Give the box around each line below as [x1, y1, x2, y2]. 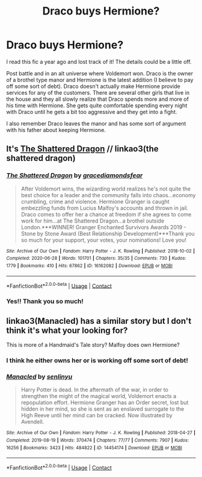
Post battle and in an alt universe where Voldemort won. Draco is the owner [6, 69, 194, 77]
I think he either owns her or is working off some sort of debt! [6, 356, 188, 364]
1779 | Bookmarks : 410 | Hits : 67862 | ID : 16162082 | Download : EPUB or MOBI [6, 262, 173, 269]
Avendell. [20, 418, 44, 426]
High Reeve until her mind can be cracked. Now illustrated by [20, 412, 173, 419]
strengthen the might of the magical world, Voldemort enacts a [20, 393, 177, 400]
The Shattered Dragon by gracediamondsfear [6, 171, 143, 180]
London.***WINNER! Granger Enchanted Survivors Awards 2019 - [20, 223, 186, 230]
